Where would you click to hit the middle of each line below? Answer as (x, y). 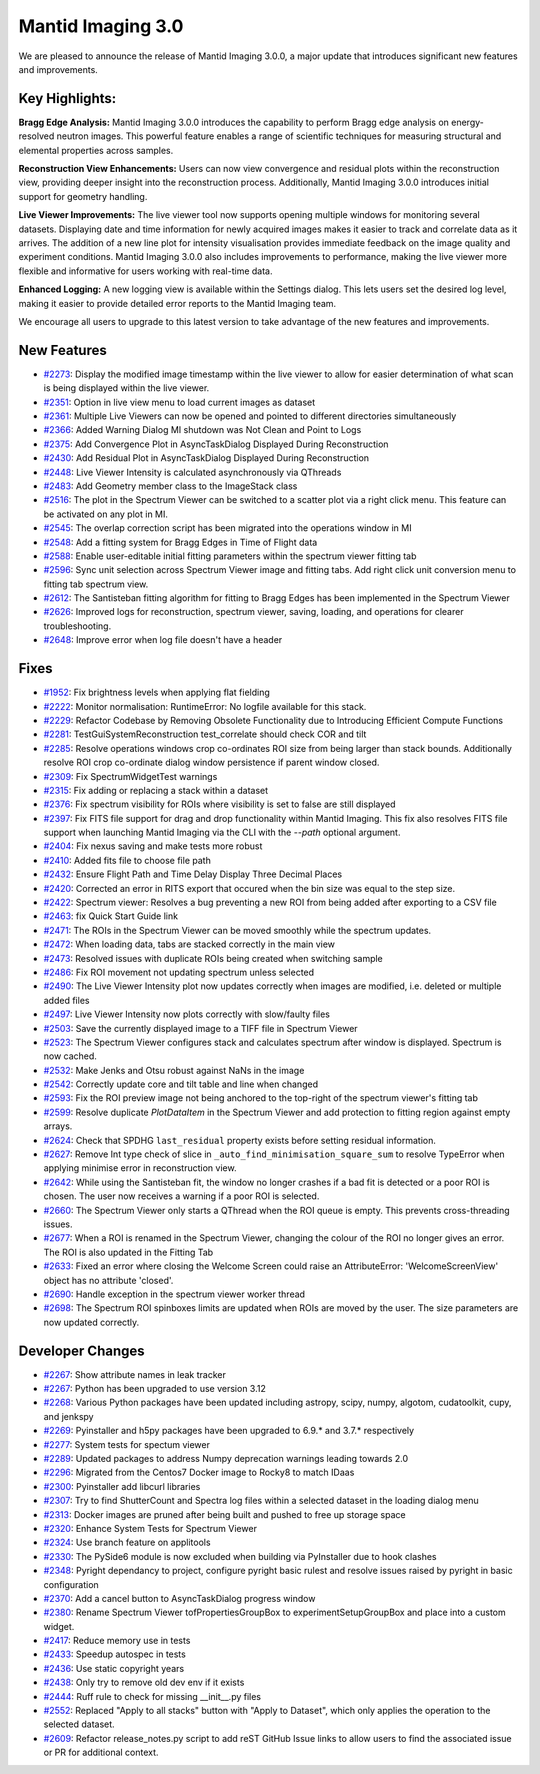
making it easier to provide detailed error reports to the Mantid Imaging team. (177, 303)
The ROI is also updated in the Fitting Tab (128, 1252)
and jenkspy (68, 1416)
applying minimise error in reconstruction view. (140, 1168)
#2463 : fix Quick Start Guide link (111, 916)
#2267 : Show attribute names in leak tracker (135, 1374)
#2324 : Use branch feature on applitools (127, 1542)
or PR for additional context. (101, 1752)
